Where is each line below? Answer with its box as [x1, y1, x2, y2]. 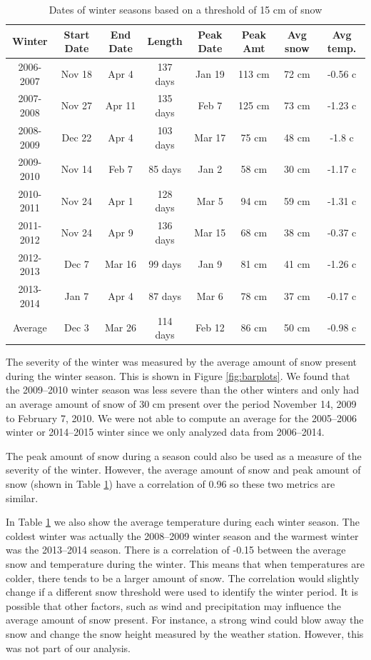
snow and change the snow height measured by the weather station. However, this [6, 626, 364, 641]
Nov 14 [61, 161, 93, 176]
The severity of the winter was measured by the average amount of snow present [6, 354, 357, 369]
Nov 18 [61, 66, 93, 81]
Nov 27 [61, 98, 93, 113]
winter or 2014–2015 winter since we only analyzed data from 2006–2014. [6, 424, 325, 439]
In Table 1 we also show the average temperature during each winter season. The [6, 514, 360, 529]
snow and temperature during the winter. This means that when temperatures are [6, 556, 365, 571]
